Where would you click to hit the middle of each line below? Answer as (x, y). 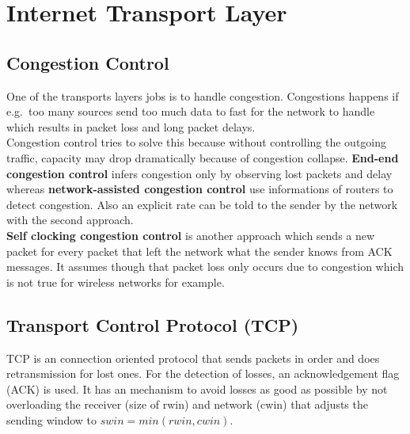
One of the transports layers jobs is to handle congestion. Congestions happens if (203, 95)
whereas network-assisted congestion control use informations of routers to (200, 189)
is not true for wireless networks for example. (116, 282)
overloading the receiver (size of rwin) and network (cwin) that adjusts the (187, 404)
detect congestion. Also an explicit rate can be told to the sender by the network (202, 204)
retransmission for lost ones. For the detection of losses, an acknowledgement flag (203, 373)
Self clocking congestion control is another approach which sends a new (191, 235)
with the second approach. (70, 220)
